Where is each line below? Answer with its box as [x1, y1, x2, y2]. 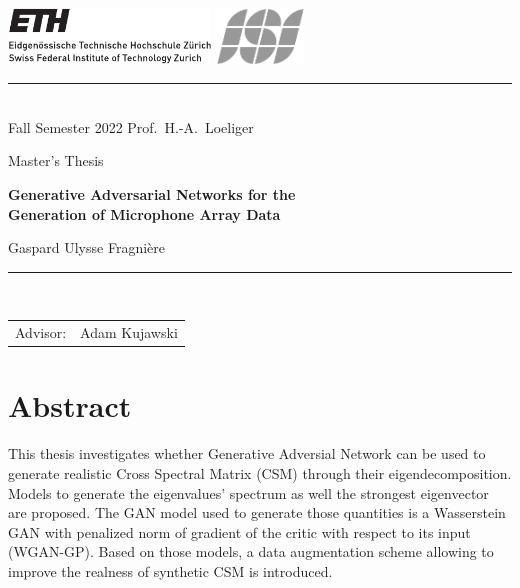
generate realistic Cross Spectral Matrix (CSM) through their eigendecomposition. [8, 463, 512, 483]
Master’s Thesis [8, 150, 104, 171]
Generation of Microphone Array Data [8, 203, 281, 224]
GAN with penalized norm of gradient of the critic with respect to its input [8, 521, 471, 542]
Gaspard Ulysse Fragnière [8, 237, 165, 258]
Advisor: [15, 322, 67, 343]
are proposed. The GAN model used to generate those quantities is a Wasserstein [8, 502, 506, 523]
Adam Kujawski [80, 322, 178, 343]
